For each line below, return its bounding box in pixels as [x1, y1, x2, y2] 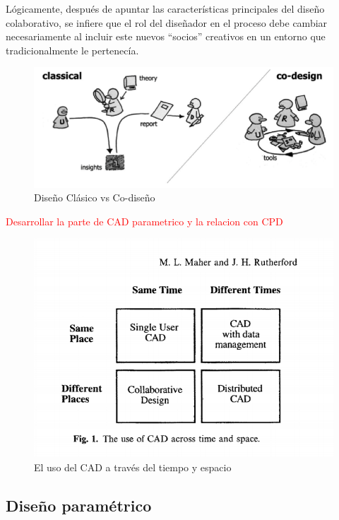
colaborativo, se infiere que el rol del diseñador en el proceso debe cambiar [6, 15, 328, 30]
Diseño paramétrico [6, 494, 152, 516]
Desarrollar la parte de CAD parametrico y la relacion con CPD [6, 213, 283, 228]
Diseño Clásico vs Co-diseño [34, 190, 155, 205]
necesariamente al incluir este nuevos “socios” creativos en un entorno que [6, 29, 326, 44]
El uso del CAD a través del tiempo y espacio [34, 459, 232, 474]
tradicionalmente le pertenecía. [6, 42, 139, 57]
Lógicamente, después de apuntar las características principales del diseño [6, 1, 325, 16]
